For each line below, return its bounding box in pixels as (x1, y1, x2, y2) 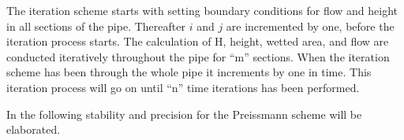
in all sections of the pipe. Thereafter (6, 17, 185, 34)
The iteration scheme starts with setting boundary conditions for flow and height (6, 2, 398, 18)
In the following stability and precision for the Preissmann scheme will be (6, 105, 362, 122)
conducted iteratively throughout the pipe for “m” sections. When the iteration (6, 48, 390, 64)
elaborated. (6, 121, 61, 138)
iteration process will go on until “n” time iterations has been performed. (6, 79, 360, 95)
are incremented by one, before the (226, 17, 395, 34)
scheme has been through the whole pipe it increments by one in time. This (6, 64, 372, 80)
